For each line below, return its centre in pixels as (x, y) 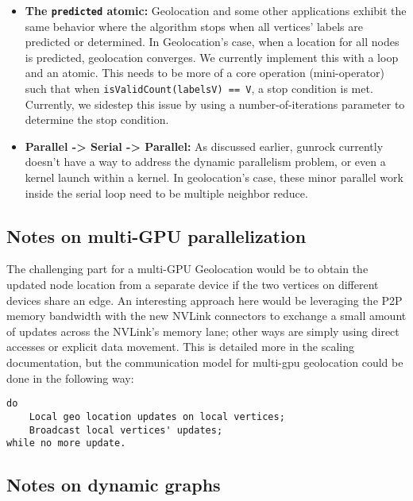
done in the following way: (70, 378)
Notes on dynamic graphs (114, 485)
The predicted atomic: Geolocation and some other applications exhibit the (216, 10)
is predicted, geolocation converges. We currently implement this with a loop (212, 57)
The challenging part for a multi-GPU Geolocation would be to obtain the (187, 269)
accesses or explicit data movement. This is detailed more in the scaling (180, 347)
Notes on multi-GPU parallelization (156, 235)
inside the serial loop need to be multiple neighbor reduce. (166, 193)
